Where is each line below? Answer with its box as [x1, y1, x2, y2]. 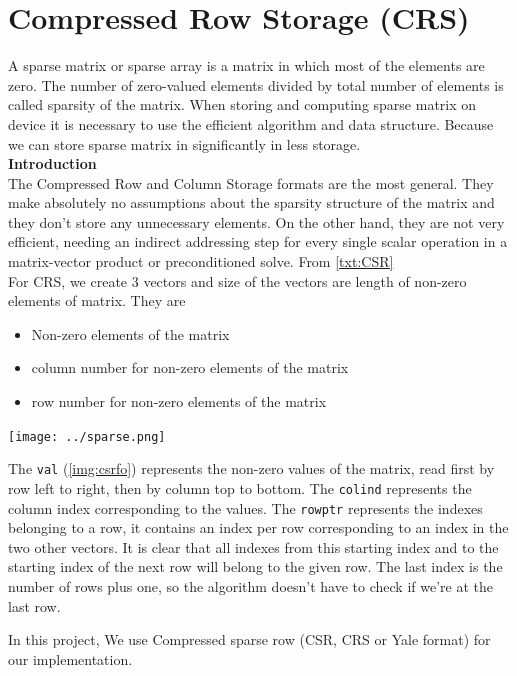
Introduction [8, 153, 97, 174]
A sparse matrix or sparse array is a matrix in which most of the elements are [8, 55, 485, 76]
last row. [8, 595, 61, 616]
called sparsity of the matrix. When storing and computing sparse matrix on [8, 94, 477, 115]
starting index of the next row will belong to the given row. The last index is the [8, 556, 503, 577]
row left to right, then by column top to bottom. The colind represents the [8, 477, 472, 498]
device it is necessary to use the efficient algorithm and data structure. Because [8, 113, 494, 134]
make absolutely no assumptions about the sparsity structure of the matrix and [8, 192, 495, 213]
